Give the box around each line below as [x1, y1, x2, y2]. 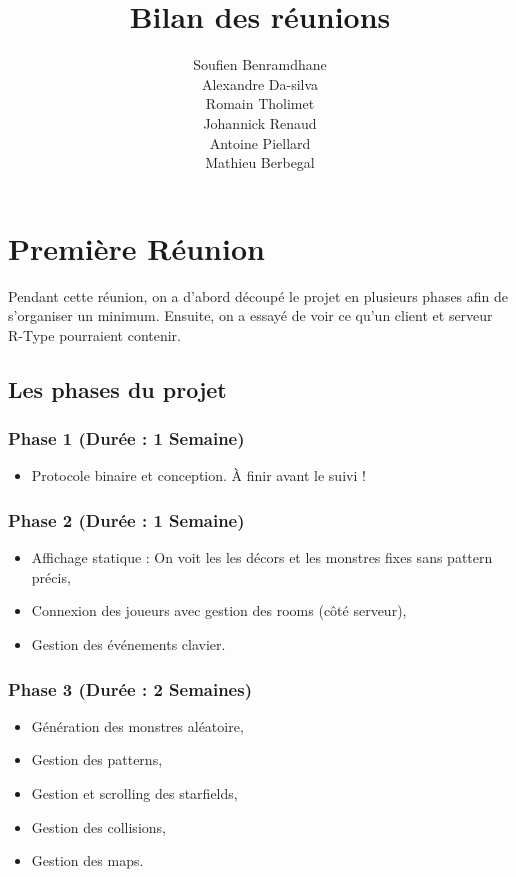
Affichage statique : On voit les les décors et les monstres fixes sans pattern [31, 547, 493, 568]
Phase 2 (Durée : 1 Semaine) [8, 507, 245, 532]
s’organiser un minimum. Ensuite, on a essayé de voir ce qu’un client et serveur [8, 305, 493, 326]
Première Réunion [8, 227, 265, 268]
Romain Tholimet [205, 93, 315, 114]
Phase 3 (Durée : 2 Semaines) [8, 676, 252, 701]
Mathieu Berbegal [205, 152, 315, 173]
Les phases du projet [8, 373, 227, 404]
